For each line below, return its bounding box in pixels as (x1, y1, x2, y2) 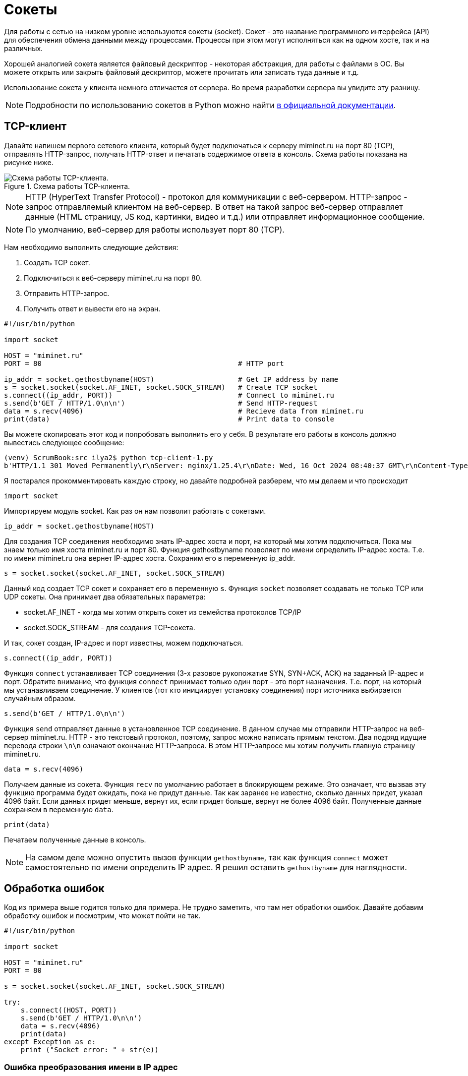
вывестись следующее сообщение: (4, 438, 124, 447)
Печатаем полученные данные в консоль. (4, 835, 146, 844)
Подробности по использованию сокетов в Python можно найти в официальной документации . (25, 100, 396, 110)
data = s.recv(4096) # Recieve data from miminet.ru (4, 407, 363, 415)
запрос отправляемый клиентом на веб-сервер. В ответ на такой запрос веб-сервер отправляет (25, 201, 403, 212)
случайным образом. (4, 694, 76, 703)
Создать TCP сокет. (24, 258, 90, 267)
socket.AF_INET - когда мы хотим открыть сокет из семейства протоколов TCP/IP (24, 607, 301, 616)
